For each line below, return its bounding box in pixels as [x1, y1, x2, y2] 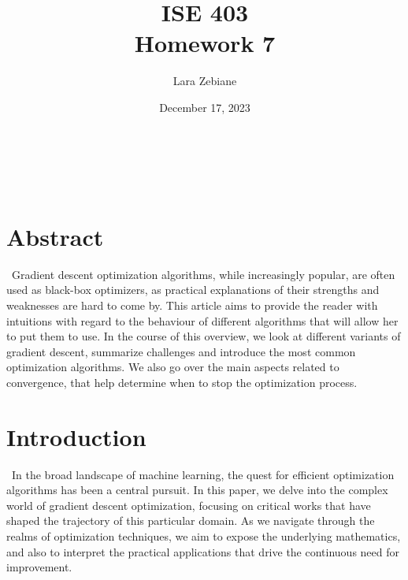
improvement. [6, 559, 72, 575]
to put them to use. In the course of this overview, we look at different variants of [6, 328, 401, 344]
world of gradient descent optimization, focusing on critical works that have [6, 496, 371, 513]
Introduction [6, 420, 147, 452]
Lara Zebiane [172, 72, 237, 89]
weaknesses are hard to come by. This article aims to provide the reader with [6, 297, 378, 313]
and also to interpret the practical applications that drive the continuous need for [6, 543, 400, 560]
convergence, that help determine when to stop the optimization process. [6, 374, 358, 390]
